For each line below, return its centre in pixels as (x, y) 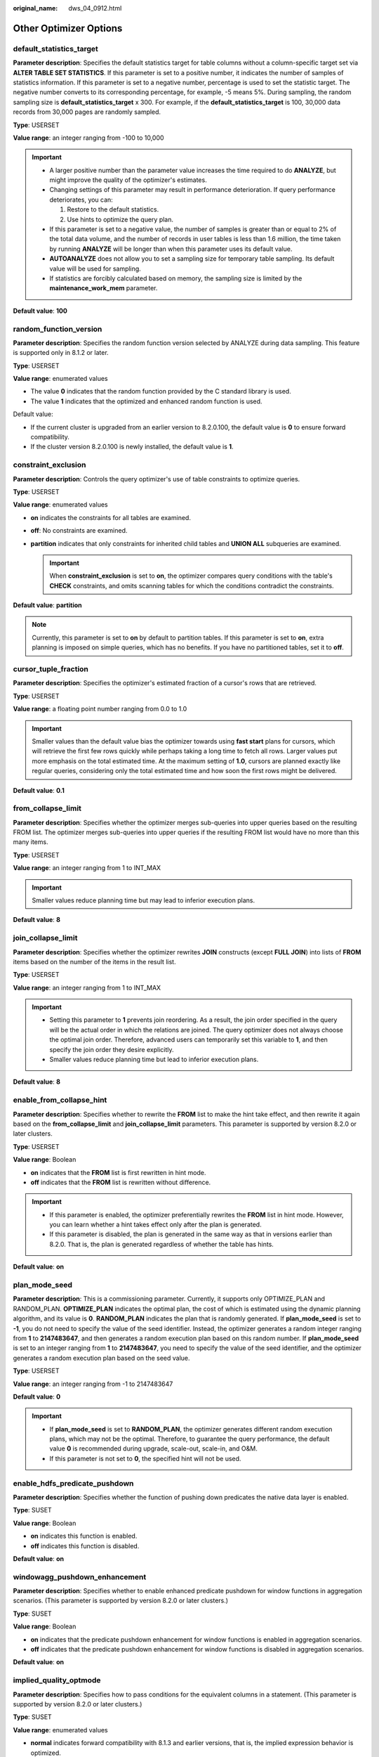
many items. (31, 842)
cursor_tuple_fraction (51, 669)
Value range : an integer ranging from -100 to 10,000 (88, 138)
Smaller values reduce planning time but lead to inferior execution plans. (154, 1059)
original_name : (35, 8)
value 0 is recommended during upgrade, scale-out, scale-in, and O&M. (153, 1448)
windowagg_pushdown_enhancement (80, 1576)
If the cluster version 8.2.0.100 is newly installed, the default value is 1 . (132, 447)
